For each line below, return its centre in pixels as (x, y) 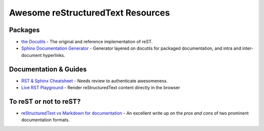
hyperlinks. (54, 55)
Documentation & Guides (48, 69)
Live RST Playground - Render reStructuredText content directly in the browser (101, 88)
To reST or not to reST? (45, 102)
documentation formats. (45, 120)
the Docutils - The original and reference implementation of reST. (87, 42)
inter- (248, 48)
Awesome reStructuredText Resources (89, 13)
